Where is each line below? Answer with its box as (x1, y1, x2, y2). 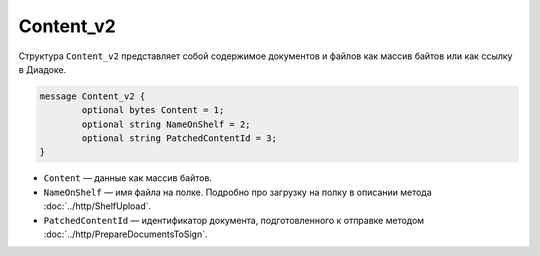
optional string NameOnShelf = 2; (81, 118, 251, 130)
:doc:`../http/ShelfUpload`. (43, 200, 152, 212)
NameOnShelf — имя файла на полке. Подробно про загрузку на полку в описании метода (43, 186, 432, 198)
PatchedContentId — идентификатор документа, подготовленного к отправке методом (43, 214, 425, 226)
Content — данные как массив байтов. (43, 172, 213, 184)
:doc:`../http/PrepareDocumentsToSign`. (43, 228, 209, 240)
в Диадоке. (18, 63, 67, 75)
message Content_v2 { (39, 90, 146, 102)
